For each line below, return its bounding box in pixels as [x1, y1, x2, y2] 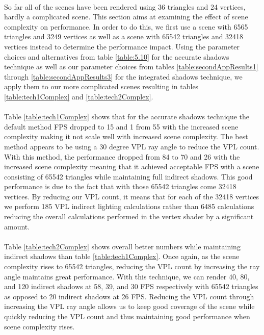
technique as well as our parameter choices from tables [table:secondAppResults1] [4, 61, 258, 72]
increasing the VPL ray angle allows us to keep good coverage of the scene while [4, 301, 255, 312]
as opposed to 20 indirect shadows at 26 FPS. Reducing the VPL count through [4, 291, 254, 301]
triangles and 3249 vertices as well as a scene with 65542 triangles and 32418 [4, 31, 244, 42]
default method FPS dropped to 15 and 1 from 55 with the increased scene [4, 121, 239, 132]
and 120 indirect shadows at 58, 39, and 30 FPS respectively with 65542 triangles [4, 281, 258, 292]
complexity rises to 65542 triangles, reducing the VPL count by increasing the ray [4, 261, 260, 272]
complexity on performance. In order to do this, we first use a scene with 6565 [4, 21, 248, 32]
